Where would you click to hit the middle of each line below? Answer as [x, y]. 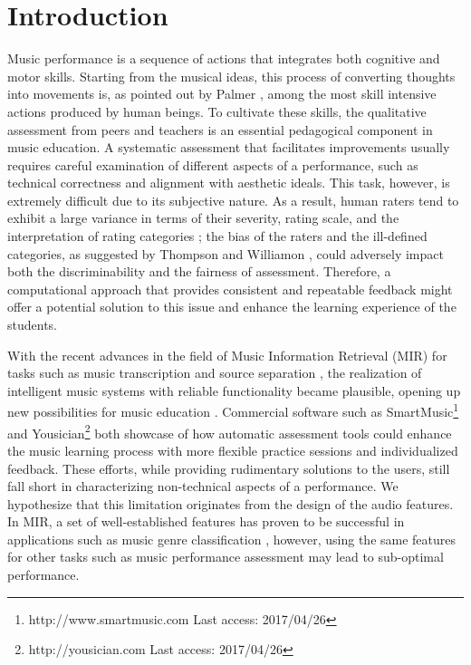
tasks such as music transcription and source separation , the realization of [215, 373]
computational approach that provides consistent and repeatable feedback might [230, 289]
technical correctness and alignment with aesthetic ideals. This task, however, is [229, 183]
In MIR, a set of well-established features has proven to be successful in [206, 521]
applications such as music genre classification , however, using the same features [232, 539]
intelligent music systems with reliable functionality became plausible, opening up [234, 390]
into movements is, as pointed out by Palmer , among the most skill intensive [222, 94]
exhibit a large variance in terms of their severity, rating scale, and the [203, 218]
